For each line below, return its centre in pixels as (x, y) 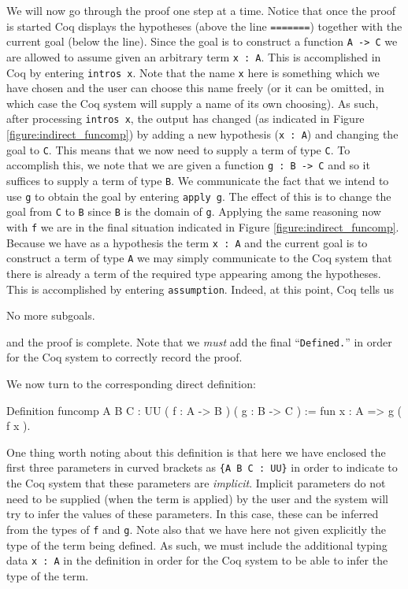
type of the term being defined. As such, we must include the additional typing (197, 545)
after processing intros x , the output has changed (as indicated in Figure (185, 119)
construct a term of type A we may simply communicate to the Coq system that (199, 258)
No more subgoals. (51, 315)
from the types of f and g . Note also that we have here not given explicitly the (197, 529)
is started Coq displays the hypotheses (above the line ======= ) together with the (204, 26)
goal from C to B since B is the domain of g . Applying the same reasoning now (194, 211)
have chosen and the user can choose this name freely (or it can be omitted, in (195, 88)
